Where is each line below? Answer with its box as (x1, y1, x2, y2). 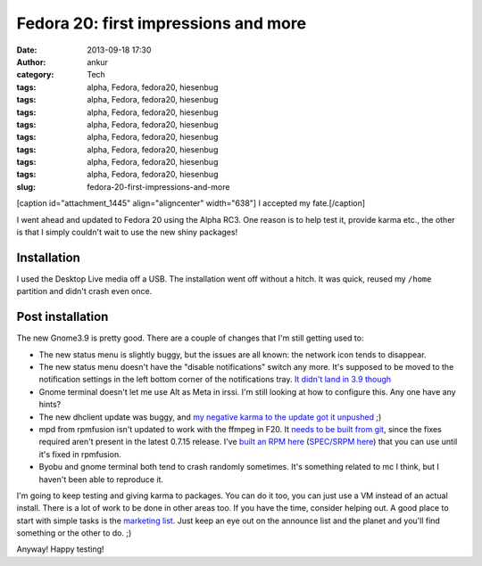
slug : (16, 181, 36, 192)
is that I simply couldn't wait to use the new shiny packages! (16, 227, 238, 238)
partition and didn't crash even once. (16, 286, 153, 297)
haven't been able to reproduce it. (38, 473, 164, 485)
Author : (16, 56, 46, 67)
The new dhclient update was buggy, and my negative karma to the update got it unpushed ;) (38, 411, 382, 422)
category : (16, 70, 54, 80)
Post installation (16, 309, 109, 324)
